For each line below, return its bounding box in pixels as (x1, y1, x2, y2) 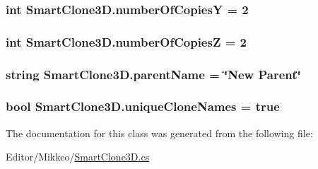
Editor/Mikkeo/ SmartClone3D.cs (6, 149, 150, 164)
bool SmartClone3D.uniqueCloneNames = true (6, 98, 280, 115)
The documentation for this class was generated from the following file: (6, 125, 313, 140)
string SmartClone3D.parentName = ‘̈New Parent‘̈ (6, 65, 301, 83)
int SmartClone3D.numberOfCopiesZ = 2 (6, 33, 247, 50)
